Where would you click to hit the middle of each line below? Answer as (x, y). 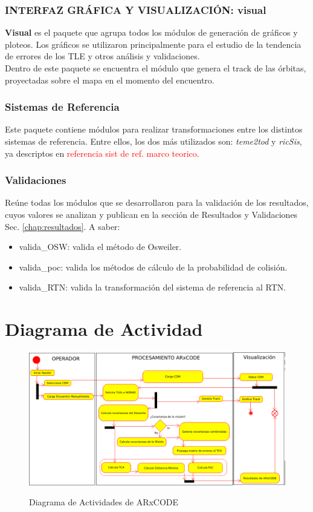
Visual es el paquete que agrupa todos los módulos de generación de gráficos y (151, 32)
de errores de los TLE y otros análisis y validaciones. (102, 56)
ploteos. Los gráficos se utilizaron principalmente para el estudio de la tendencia (153, 44)
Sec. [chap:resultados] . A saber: (63, 226)
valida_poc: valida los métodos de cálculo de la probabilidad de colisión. (153, 267)
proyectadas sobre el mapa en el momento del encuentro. (110, 80)
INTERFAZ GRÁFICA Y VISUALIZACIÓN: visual (136, 9)
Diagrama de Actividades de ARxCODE (104, 502)
